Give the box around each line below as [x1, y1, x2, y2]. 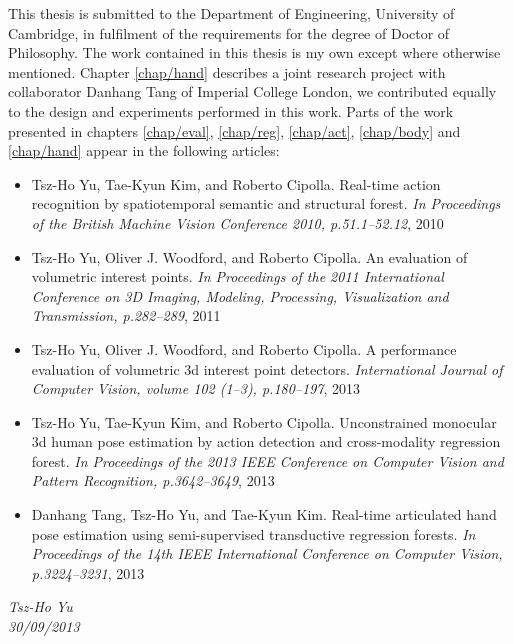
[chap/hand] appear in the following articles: [8, 140, 280, 161]
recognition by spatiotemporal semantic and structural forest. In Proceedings [31, 193, 501, 214]
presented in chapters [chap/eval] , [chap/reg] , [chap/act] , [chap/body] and [8, 120, 461, 141]
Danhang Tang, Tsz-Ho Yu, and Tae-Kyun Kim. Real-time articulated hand [31, 504, 497, 525]
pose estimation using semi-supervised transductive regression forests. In [31, 523, 476, 544]
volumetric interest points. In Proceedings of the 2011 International [31, 266, 444, 287]
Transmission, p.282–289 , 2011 [31, 305, 221, 326]
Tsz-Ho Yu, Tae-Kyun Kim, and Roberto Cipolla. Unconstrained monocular [31, 411, 497, 432]
